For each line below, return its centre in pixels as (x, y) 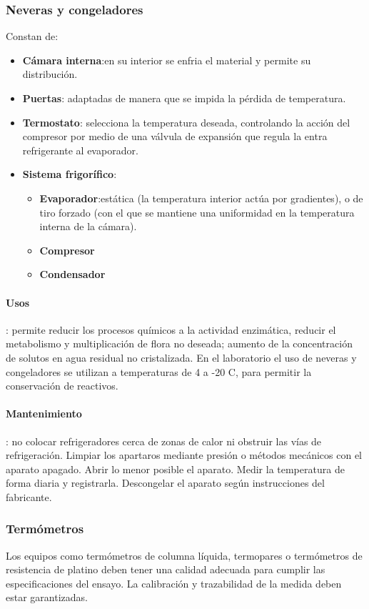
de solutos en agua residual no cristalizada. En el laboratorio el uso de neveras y (181, 357)
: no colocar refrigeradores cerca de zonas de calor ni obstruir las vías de (164, 441)
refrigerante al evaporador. (80, 150)
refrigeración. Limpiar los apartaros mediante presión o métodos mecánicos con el (184, 455)
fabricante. (29, 496)
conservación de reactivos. (62, 386)
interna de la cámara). (88, 226)
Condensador (72, 274)
